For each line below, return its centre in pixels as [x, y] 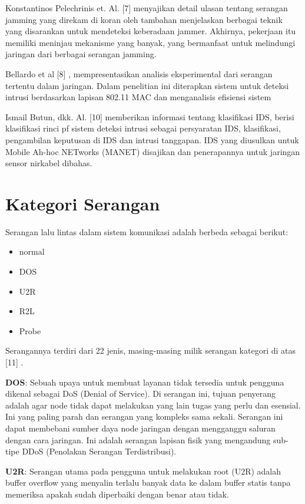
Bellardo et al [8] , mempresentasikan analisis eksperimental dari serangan [139, 73]
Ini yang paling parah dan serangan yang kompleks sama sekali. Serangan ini [144, 416]
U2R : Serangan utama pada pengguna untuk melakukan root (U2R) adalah [143, 471]
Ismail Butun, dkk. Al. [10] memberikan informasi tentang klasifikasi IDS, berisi [150, 116]
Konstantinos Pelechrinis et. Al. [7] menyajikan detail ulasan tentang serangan [147, 8]
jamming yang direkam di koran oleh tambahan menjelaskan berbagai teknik [144, 19]
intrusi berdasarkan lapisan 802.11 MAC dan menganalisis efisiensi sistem [138, 97]
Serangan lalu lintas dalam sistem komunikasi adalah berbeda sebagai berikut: [147, 231]
